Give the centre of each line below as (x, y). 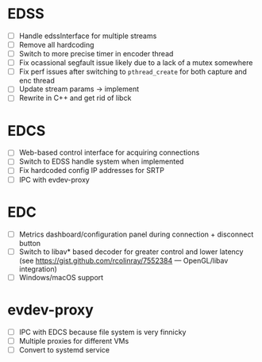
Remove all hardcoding (56, 45)
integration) (38, 269)
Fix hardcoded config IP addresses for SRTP (91, 171)
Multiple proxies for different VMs (74, 341)
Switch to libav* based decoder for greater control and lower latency (131, 252)
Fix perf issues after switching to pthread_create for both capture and (133, 71)
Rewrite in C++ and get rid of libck (75, 98)
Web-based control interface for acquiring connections (109, 152)
